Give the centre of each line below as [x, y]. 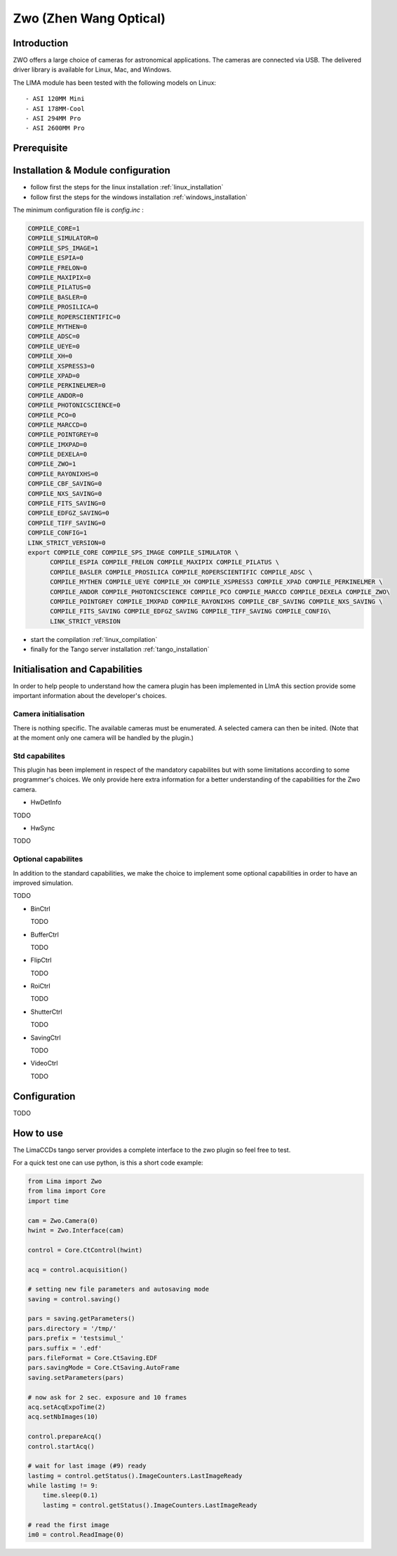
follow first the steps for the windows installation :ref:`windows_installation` [139, 197]
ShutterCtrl [46, 1012]
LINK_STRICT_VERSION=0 [67, 543]
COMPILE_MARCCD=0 [58, 425]
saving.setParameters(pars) [76, 1377]
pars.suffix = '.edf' [65, 1348]
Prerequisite [40, 148]
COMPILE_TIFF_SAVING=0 [67, 523]
